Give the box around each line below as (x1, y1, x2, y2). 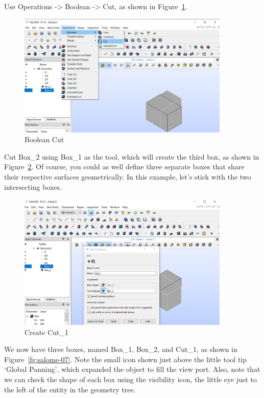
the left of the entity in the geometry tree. (4, 384, 136, 394)
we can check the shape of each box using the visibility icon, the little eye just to (4, 374, 257, 385)
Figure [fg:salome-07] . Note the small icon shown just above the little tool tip (4, 353, 247, 364)
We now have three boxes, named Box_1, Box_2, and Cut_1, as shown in (4, 344, 237, 355)
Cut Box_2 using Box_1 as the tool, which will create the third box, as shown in (4, 151, 259, 162)
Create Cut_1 (25, 326, 68, 337)
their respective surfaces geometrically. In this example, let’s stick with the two (4, 171, 251, 182)
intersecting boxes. (4, 181, 62, 192)
